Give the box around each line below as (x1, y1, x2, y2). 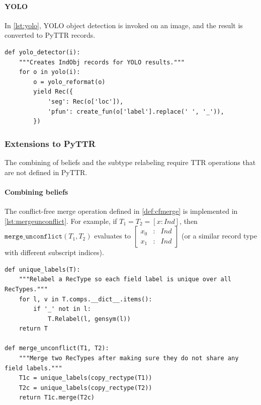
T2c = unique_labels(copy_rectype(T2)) (19, 384, 152, 391)
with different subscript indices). (5, 247, 104, 258)
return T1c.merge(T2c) (19, 394, 95, 401)
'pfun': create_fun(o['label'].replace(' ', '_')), (47, 108, 224, 115)
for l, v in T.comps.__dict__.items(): (19, 295, 152, 303)
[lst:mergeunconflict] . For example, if (5, 215, 117, 226)
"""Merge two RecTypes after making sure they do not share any (19, 355, 239, 362)
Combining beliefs (5, 186, 68, 197)
